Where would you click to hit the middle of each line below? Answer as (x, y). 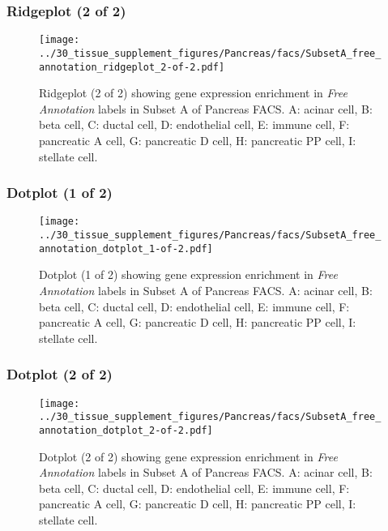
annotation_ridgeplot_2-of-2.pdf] (132, 67)
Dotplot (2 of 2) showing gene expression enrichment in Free (188, 456)
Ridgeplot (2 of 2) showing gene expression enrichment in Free (193, 93)
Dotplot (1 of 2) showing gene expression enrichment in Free (188, 274)
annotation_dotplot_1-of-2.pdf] (126, 248)
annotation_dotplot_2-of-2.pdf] (126, 430)
